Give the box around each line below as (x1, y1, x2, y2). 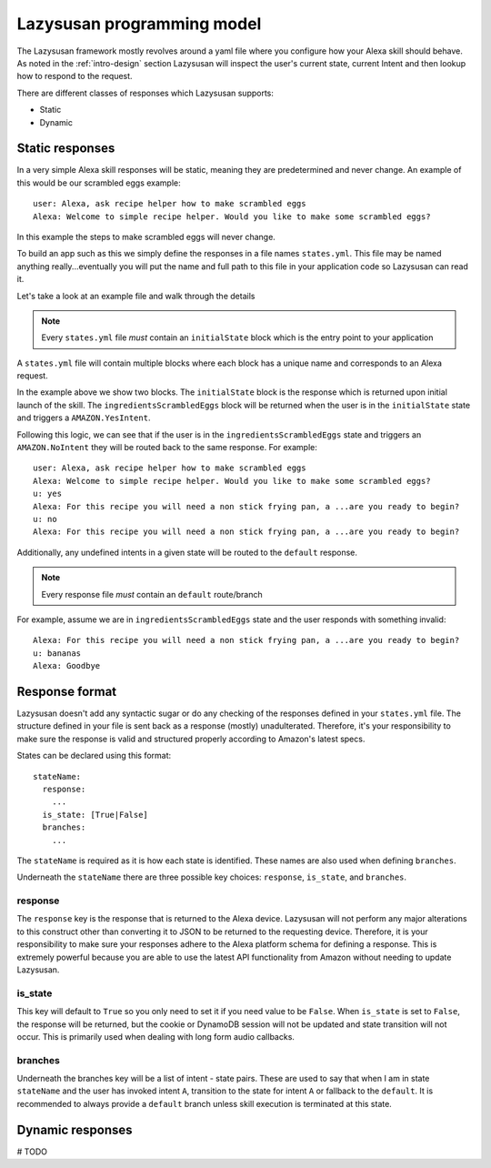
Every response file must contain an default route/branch (41, 589, 263, 599)
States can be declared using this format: (16, 750, 172, 761)
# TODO (16, 1146, 47, 1157)
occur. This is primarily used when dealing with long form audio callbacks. (16, 1031, 296, 1042)
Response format (16, 683, 117, 700)
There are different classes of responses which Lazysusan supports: (16, 87, 275, 98)
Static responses (16, 141, 115, 156)
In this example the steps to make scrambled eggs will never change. (16, 231, 276, 242)
